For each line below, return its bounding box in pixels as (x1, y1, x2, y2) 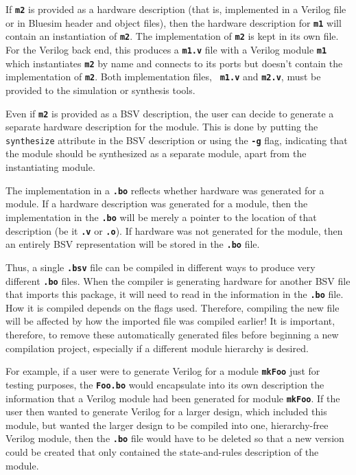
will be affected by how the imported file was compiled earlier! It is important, (5, 314, 335, 328)
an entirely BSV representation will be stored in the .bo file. (5, 237, 260, 251)
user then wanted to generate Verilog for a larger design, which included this (5, 404, 327, 419)
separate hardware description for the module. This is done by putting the (5, 119, 318, 134)
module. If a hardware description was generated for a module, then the (5, 196, 308, 211)
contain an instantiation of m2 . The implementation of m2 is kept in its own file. (5, 29, 339, 43)
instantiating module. (5, 160, 95, 174)
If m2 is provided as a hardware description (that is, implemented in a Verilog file (5, 2, 346, 16)
